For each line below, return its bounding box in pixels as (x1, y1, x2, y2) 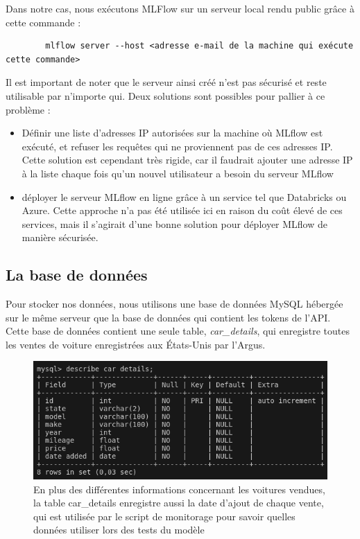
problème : (6, 102, 51, 116)
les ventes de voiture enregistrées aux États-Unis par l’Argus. (6, 337, 266, 351)
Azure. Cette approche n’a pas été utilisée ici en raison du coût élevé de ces (22, 203, 343, 218)
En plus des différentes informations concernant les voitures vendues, (33, 481, 325, 496)
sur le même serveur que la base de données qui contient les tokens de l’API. (6, 310, 331, 324)
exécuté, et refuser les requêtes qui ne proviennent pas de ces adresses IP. (22, 139, 333, 153)
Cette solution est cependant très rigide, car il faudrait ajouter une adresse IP (22, 152, 353, 167)
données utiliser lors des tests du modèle (33, 522, 205, 537)
